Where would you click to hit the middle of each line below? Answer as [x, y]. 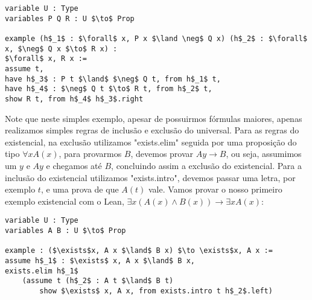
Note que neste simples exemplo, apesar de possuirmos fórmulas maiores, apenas [154, 118]
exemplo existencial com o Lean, [65, 201]
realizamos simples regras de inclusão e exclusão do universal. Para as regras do [152, 130]
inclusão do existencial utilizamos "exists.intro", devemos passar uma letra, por [150, 177]
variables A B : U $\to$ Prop [65, 230]
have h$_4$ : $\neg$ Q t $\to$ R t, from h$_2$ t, [109, 89]
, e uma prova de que [80, 189]
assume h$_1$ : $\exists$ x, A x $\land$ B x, [100, 260]
